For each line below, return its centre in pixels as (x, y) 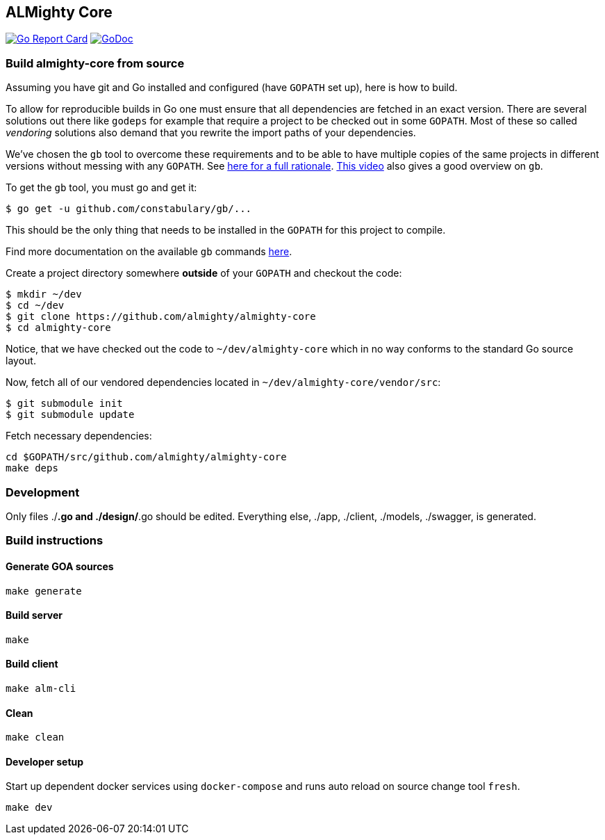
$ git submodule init (64, 404)
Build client (32, 664)
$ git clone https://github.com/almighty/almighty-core (161, 317)
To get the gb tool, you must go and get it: (101, 188)
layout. (21, 361)
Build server (34, 615)
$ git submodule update (70, 415)
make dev (29, 808)
